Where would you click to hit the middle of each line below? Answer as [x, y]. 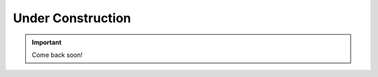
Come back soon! [57, 55]
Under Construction [72, 18]
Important [47, 42]
